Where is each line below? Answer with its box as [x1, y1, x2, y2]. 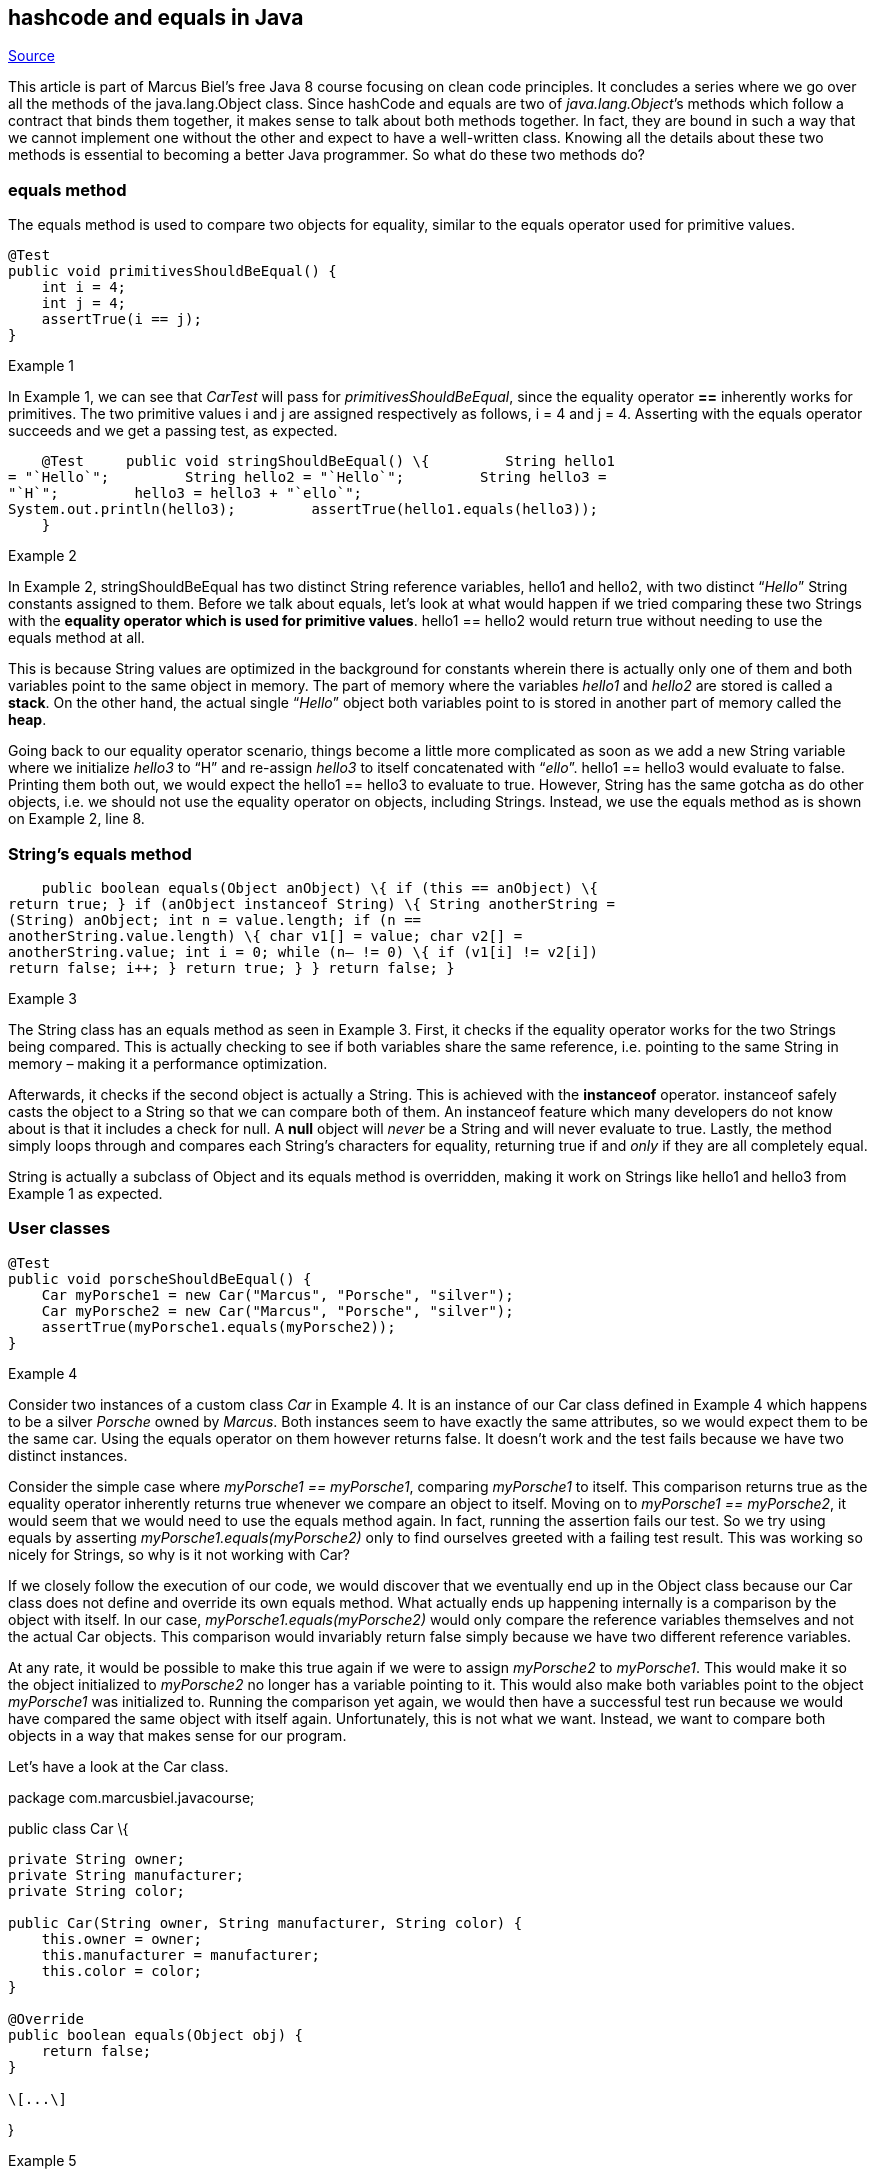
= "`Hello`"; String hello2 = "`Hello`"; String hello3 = [8, 469, 607, 486]
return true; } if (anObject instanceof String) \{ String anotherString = [8, 895, 615, 912]
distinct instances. [8, 1446, 128, 1464]
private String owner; [8, 1850, 186, 1867]
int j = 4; [41, 295, 127, 312]
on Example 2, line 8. [8, 810, 145, 828]
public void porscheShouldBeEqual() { [8, 1270, 312, 1287]
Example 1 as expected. [8, 1184, 163, 1202]
